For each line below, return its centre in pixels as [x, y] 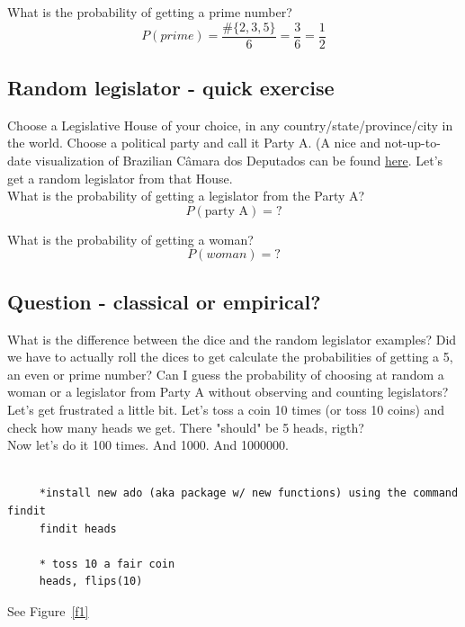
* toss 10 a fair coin [107, 564]
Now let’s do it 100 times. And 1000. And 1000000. [148, 445]
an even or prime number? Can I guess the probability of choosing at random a [226, 374]
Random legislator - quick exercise [171, 88]
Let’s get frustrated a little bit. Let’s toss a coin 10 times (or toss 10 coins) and [226, 409]
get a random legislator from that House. [120, 178]
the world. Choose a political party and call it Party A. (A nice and [194, 143]
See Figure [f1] [48, 610]
